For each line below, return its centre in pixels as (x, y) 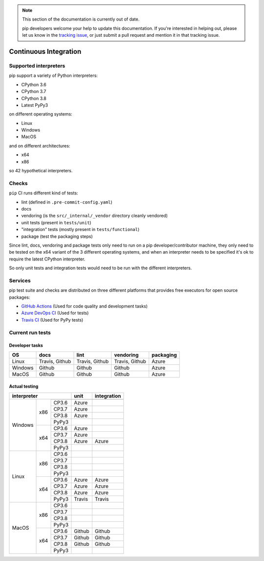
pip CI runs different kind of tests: (44, 193)
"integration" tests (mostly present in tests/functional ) (80, 230)
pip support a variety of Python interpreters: (53, 75)
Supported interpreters (37, 66)
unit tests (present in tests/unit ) (56, 222)
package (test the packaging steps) (57, 236)
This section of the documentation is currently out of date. (81, 19)
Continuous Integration (45, 51)
